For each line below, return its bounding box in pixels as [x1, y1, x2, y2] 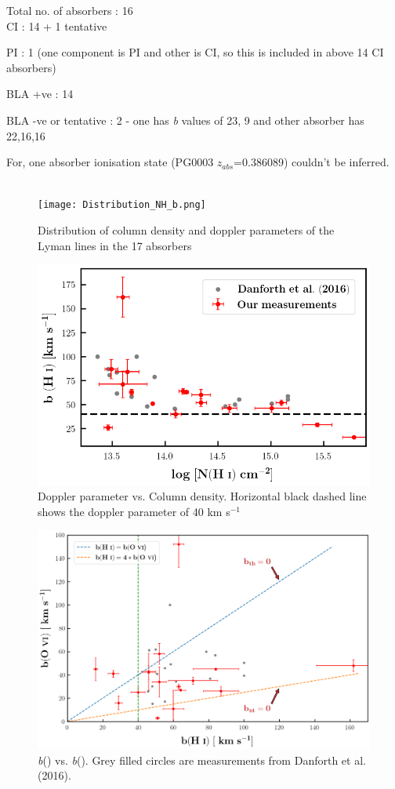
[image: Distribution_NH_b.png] [38, 199, 206, 211]
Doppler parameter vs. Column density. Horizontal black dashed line [38, 488, 367, 504]
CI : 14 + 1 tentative [6, 17, 107, 34]
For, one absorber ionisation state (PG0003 [6, 154, 214, 170]
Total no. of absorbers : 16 [6, 2, 133, 18]
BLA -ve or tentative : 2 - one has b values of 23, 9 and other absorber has [6, 111, 364, 128]
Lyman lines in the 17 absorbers [38, 237, 192, 253]
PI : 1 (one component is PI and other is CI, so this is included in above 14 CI [6, 44, 384, 60]
